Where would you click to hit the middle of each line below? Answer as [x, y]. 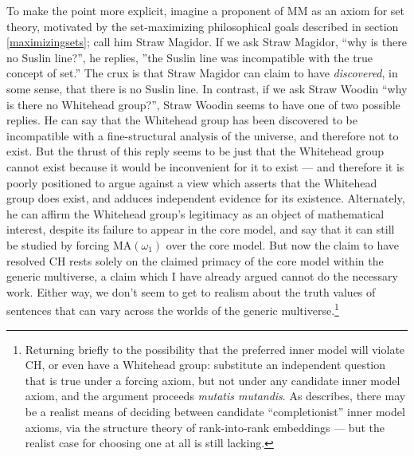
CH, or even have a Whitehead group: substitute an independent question [205, 365]
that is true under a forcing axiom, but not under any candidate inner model [213, 380]
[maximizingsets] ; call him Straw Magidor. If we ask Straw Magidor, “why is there [207, 42]
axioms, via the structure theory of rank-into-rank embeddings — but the [205, 427]
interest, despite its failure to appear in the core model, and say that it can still [201, 229]
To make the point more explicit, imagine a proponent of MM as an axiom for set [205, 10]
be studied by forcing [58, 244]
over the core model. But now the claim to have [283, 244]
